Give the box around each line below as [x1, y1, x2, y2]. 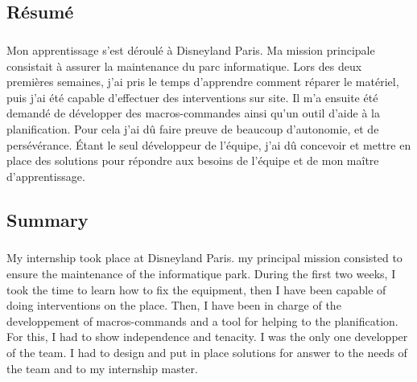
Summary [6, 207, 89, 232]
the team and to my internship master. [6, 359, 198, 376]
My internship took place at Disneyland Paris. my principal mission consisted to [6, 249, 403, 266]
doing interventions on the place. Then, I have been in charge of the [6, 297, 341, 314]
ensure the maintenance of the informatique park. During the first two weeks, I [6, 265, 396, 282]
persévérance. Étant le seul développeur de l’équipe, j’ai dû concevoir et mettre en [6, 136, 411, 153]
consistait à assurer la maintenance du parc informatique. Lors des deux [6, 57, 362, 74]
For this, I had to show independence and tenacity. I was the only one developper [6, 328, 408, 345]
